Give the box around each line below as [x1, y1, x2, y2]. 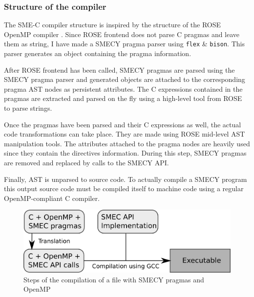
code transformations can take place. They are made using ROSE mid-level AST [4, 129, 245, 139]
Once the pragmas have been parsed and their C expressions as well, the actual [4, 119, 241, 129]
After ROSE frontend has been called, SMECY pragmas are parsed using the [4, 64, 235, 75]
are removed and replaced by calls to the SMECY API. [4, 158, 169, 167]
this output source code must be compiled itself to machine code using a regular [4, 183, 244, 194]
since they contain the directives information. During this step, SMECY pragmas [4, 148, 247, 158]
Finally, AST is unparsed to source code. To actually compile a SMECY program [4, 174, 247, 184]
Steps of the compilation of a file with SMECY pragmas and [23, 274, 204, 284]
